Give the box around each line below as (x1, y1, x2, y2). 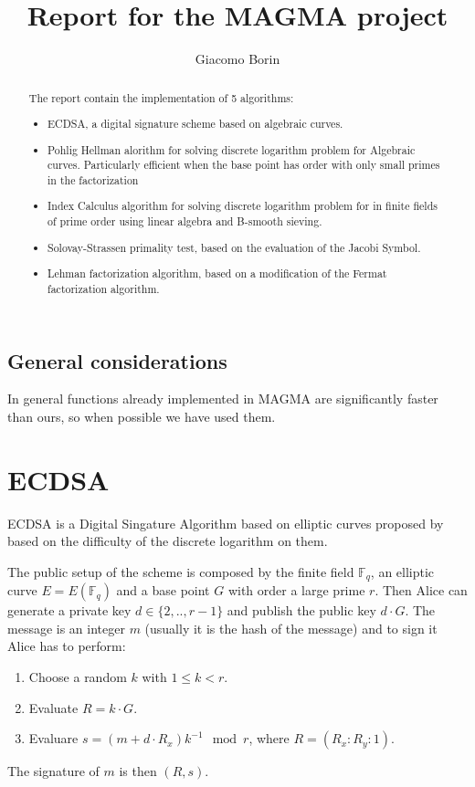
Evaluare (28, 729, 79, 748)
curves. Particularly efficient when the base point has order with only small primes (47, 157, 440, 173)
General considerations (7, 346, 227, 374)
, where (248, 729, 290, 748)
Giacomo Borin (195, 49, 280, 68)
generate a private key (7, 601, 132, 620)
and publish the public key (227, 601, 376, 620)
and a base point (116, 581, 210, 600)
